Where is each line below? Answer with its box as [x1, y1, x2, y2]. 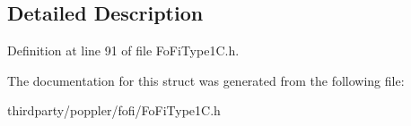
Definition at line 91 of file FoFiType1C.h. [7, 41, 240, 60]
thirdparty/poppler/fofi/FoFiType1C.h [7, 101, 221, 120]
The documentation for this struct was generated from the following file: [7, 71, 405, 89]
